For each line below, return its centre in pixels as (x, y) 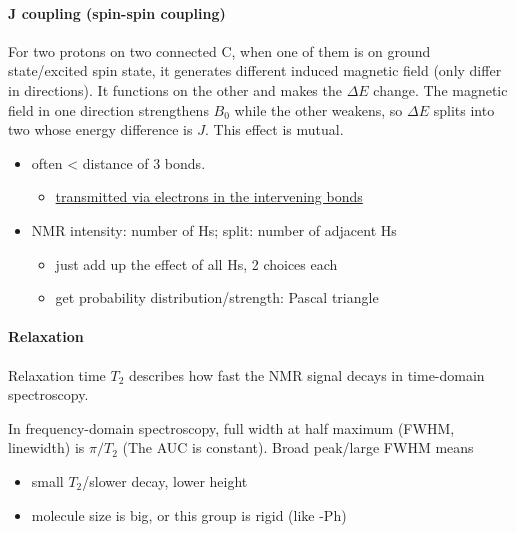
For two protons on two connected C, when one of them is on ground (219, 50)
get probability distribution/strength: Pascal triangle (217, 297)
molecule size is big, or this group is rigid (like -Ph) (189, 514)
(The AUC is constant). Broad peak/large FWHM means (298, 447)
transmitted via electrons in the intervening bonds (209, 196)
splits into (464, 109)
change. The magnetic (440, 89)
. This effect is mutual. (274, 129)
